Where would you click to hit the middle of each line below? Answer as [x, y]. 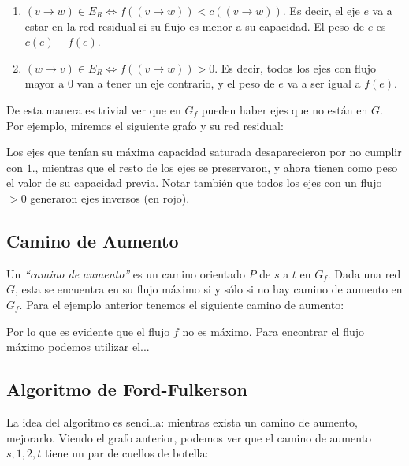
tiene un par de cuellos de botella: [127, 453]
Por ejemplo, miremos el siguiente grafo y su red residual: [145, 125]
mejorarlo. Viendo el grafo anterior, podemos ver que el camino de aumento [189, 437]
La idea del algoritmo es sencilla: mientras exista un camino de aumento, [182, 421]
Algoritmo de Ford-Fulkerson [127, 389]
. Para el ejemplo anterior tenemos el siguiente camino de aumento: [182, 304]
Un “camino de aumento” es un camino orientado [126, 273]
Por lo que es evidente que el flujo [88, 331]
